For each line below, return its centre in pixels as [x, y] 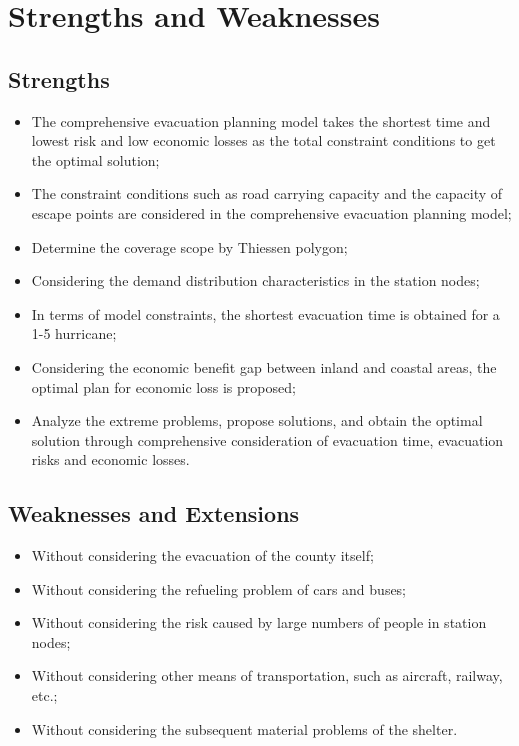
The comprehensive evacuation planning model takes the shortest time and [261, 120]
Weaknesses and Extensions [154, 513]
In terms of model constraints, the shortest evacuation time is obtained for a [265, 313]
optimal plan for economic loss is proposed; [163, 386]
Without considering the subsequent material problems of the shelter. [244, 728]
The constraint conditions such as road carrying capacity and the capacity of [267, 193]
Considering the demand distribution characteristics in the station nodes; [255, 280]
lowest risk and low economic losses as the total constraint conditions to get [263, 140]
